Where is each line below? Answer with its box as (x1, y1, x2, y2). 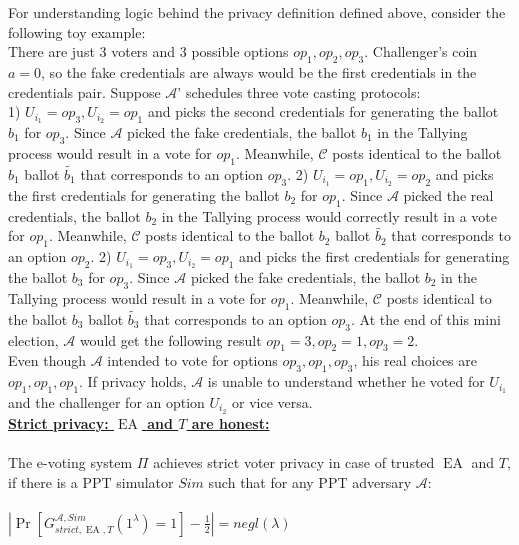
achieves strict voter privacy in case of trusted (153, 452, 435, 473)
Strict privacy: (8, 412, 109, 433)
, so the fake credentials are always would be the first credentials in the (41, 61, 477, 82)
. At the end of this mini (351, 308, 501, 329)
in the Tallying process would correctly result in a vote (161, 205, 497, 226)
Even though (8, 350, 86, 371)
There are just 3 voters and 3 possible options (8, 41, 289, 62)
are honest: (191, 412, 270, 433)
